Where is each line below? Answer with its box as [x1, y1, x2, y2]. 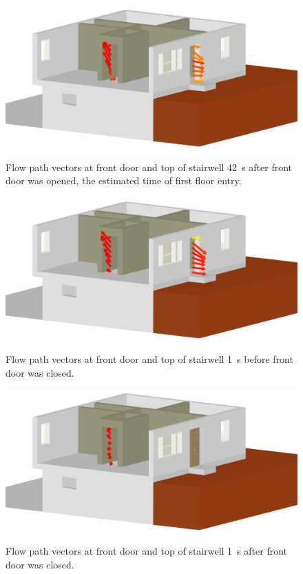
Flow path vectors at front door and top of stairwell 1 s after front [6, 544, 288, 557]
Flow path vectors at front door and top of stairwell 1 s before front [6, 351, 293, 366]
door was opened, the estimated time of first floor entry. [6, 173, 242, 188]
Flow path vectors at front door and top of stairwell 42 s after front [6, 159, 293, 174]
